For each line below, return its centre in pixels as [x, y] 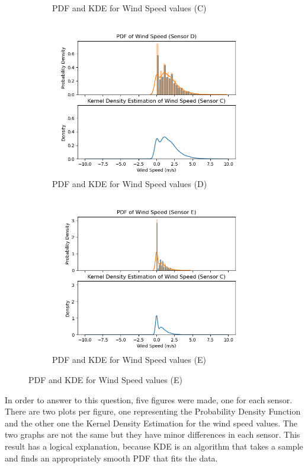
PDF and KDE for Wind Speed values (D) [130, 184]
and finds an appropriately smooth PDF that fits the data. [111, 458]
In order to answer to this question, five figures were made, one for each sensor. [149, 399]
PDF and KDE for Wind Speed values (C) [129, 8]
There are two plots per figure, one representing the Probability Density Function [153, 411]
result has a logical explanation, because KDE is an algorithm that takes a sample [154, 446]
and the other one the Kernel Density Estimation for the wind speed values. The [151, 423]
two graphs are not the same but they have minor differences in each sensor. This [153, 434]
